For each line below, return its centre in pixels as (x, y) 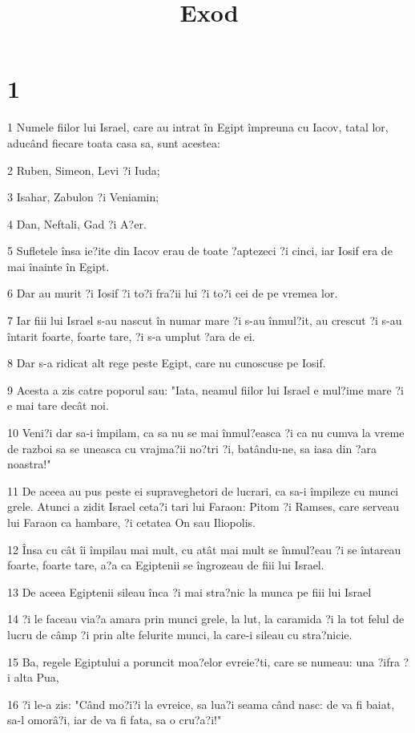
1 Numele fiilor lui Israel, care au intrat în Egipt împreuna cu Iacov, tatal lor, (198, 127)
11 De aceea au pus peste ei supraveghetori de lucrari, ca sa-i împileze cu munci (203, 490)
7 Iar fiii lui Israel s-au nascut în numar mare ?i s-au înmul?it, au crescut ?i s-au (205, 320)
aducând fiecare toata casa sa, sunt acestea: (114, 142)
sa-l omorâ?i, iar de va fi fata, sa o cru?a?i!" (115, 720)
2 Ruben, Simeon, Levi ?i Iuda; (84, 170)
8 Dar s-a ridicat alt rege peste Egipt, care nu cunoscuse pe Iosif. (167, 363)
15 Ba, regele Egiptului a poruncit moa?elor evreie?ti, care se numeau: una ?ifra (203, 661)
